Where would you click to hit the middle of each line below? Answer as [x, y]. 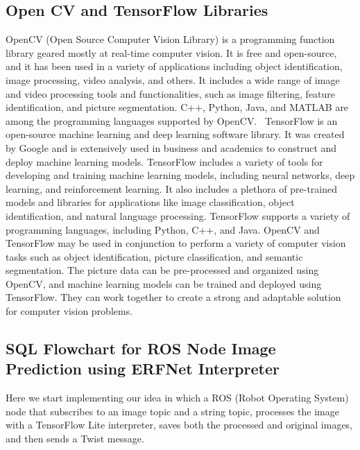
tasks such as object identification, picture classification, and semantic [154, 256]
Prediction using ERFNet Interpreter [143, 369]
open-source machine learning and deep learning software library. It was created [175, 134]
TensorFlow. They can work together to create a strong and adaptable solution [173, 297]
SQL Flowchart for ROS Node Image [141, 348]
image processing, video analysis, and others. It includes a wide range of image [173, 79]
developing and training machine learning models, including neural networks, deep [180, 175]
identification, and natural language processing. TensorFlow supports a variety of [178, 215]
